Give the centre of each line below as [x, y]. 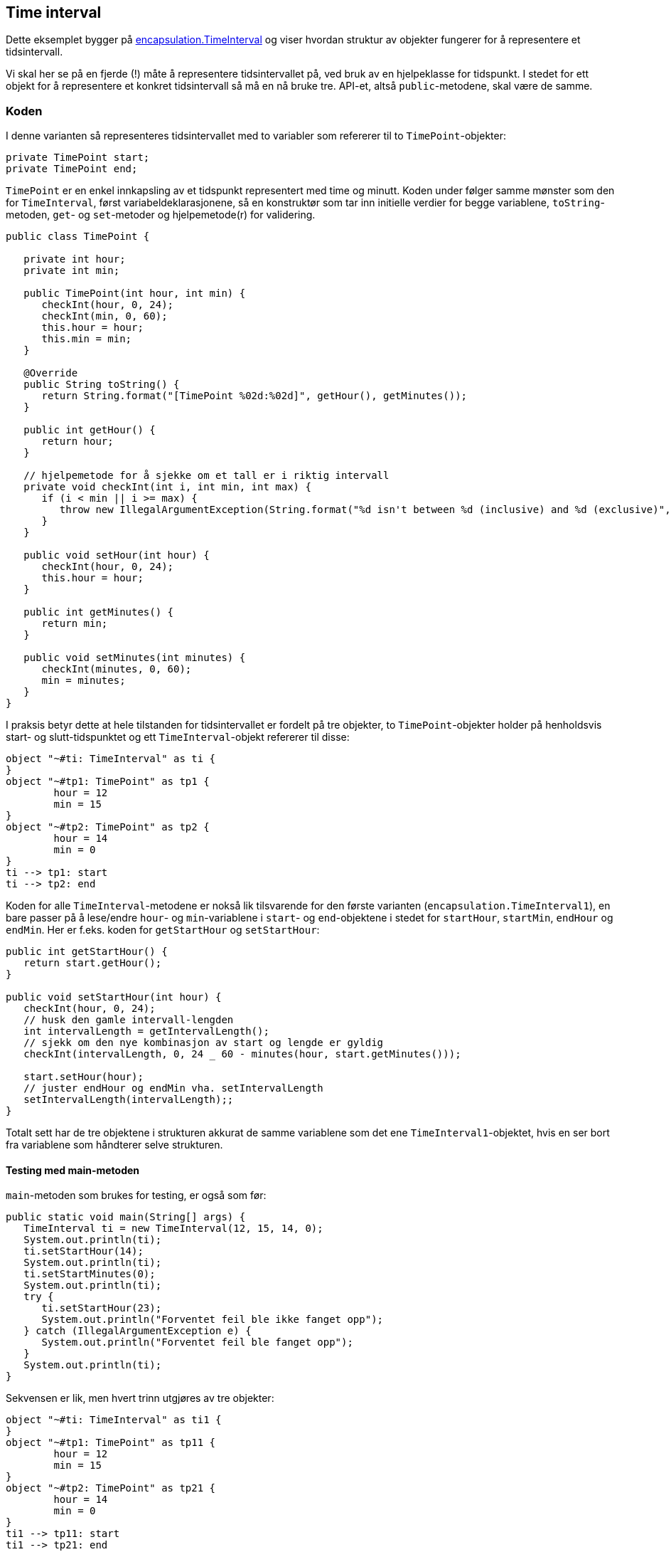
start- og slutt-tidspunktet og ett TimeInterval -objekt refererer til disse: [178, 737]
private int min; [72, 271]
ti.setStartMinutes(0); [90, 1274]
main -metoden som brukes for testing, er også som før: [136, 1195]
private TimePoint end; [72, 169]
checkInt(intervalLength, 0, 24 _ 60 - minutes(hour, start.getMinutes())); [242, 1054]
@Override [51, 373]
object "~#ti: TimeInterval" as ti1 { [114, 1420]
